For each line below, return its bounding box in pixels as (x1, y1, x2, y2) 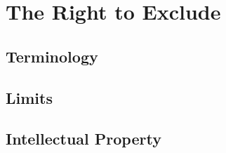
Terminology (6, 45, 98, 67)
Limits (6, 86, 53, 108)
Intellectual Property (6, 128, 161, 149)
